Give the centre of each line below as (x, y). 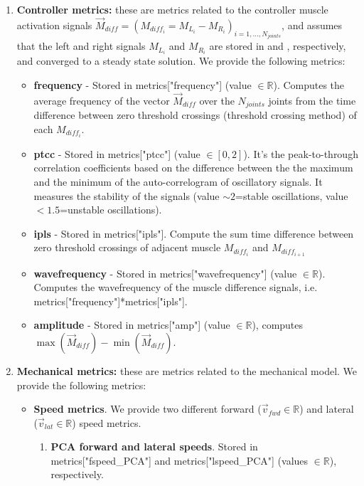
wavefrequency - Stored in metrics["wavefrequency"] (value (165, 273)
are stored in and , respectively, (278, 46)
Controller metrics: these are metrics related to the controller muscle (172, 9)
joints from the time (312, 100)
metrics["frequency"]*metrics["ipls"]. (111, 301)
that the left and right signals (81, 46)
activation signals (54, 25)
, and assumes (312, 25)
